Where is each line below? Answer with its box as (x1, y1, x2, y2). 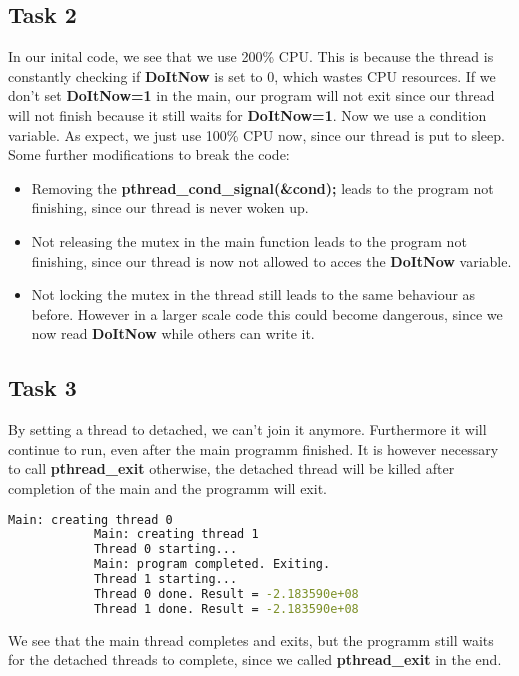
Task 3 (8, 372, 77, 403)
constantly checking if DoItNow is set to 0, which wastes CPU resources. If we (8, 65, 496, 86)
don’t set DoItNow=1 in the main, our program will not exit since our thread (8, 85, 495, 106)
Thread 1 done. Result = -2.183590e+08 (93, 601, 359, 616)
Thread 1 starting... (93, 572, 238, 586)
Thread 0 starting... (93, 542, 238, 557)
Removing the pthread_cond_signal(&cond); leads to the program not (31, 177, 494, 198)
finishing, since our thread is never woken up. (31, 197, 309, 218)
